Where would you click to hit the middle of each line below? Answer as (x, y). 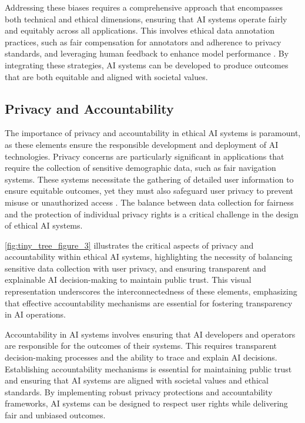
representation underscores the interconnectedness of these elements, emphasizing (151, 291)
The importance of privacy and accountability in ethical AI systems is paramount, (153, 133)
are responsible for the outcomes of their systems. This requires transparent (141, 346)
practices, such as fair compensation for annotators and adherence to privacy (143, 42)
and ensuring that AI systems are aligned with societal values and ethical (137, 380)
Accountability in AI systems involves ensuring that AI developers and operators (150, 334)
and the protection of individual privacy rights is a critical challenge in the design (152, 214)
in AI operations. (35, 314)
